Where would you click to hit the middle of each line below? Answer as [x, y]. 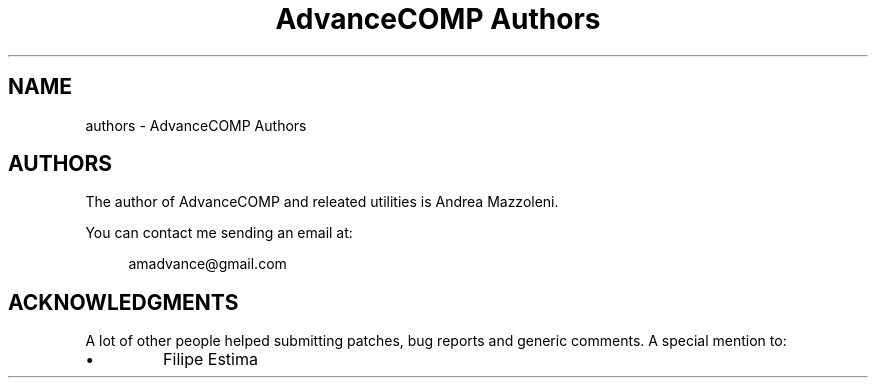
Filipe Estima [210, 359]
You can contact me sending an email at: [219, 233]
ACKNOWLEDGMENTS [123, 302]
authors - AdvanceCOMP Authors [196, 125]
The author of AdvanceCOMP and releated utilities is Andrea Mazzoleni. [322, 202]
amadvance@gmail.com [207, 264]
